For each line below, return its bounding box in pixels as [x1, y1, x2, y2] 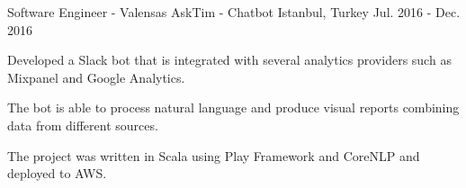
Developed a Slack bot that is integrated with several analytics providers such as [7, 50, 452, 69]
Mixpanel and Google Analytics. [7, 67, 185, 86]
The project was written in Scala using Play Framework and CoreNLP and [7, 146, 420, 165]
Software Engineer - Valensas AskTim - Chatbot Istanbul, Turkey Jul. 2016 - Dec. [7, 3, 461, 21]
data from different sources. [7, 115, 158, 134]
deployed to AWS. [7, 164, 107, 183]
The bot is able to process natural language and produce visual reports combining [7, 98, 460, 117]
